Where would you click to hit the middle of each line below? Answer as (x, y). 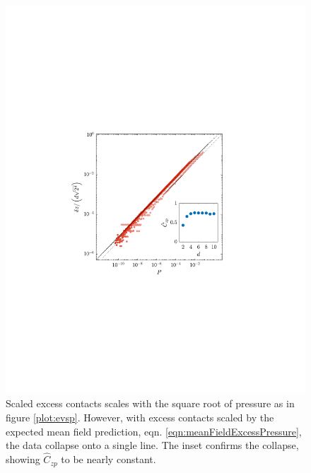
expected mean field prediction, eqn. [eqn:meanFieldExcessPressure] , (154, 431)
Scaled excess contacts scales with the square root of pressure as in (150, 403)
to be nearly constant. (108, 459)
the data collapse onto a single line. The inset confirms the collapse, (152, 445)
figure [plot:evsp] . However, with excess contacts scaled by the (140, 417)
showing (23, 459)
